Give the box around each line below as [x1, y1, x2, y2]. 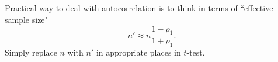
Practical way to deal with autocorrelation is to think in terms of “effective [5, 2, 273, 14]
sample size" [5, 13, 48, 25]
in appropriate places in [96, 46, 181, 58]
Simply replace [5, 46, 57, 58]
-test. [186, 46, 205, 58]
